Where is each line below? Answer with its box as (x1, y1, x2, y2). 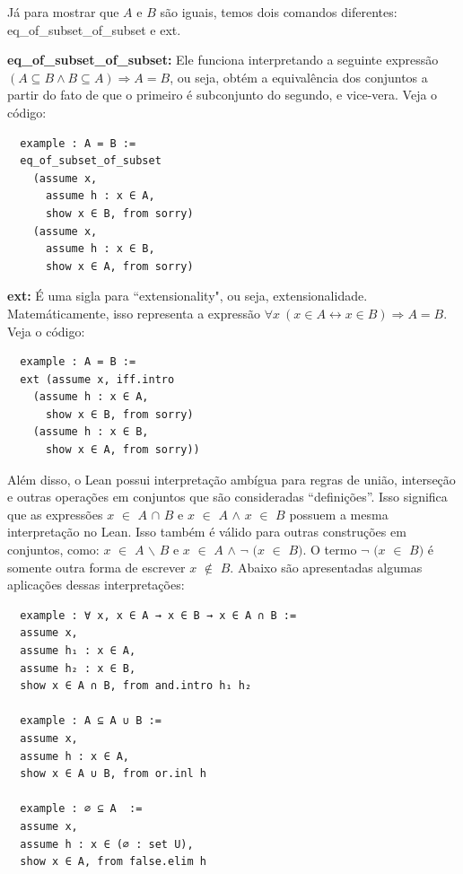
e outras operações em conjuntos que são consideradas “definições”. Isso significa (7, 487, 448, 506)
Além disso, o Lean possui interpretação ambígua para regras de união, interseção (7, 469, 456, 488)
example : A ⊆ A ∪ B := (20, 714, 162, 728)
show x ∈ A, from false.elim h (20, 855, 206, 869)
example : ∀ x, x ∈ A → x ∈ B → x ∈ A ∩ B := (20, 608, 297, 622)
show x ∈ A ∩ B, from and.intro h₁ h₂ (20, 679, 252, 693)
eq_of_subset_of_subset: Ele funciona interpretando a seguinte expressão (7, 50, 439, 69)
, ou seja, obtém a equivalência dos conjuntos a (170, 67, 428, 86)
